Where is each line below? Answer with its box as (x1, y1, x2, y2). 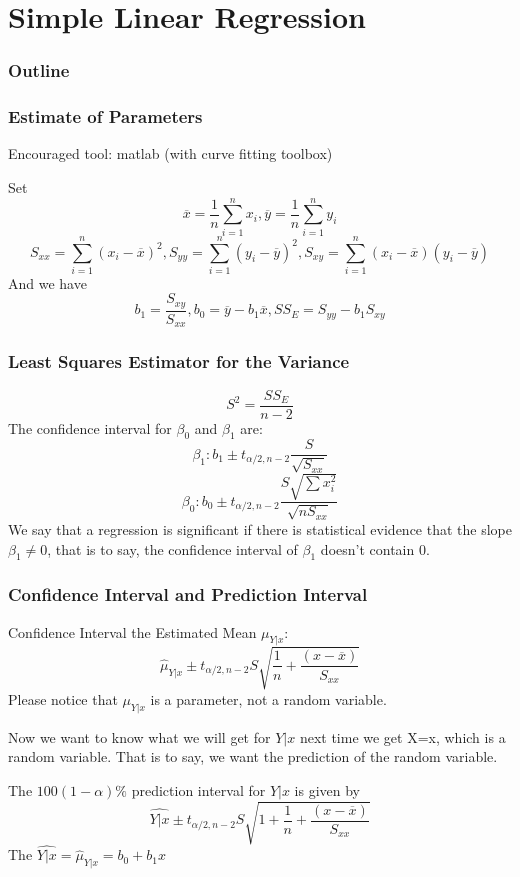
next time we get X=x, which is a (299, 726, 506, 747)
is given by (294, 779, 361, 800)
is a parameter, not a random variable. (150, 688, 387, 709)
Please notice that (8, 688, 118, 709)
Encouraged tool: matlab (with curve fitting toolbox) (8, 143, 333, 164)
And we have (8, 272, 87, 293)
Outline (8, 58, 70, 83)
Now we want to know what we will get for (8, 726, 271, 747)
